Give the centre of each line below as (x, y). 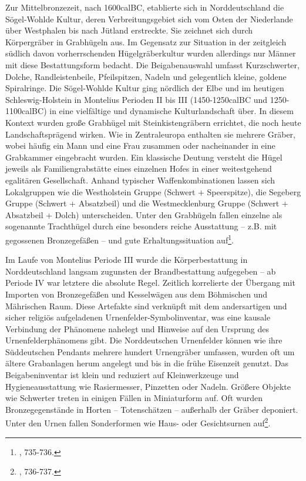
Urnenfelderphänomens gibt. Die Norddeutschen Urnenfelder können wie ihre (144, 340)
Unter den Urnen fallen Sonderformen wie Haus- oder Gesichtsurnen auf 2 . (138, 422)
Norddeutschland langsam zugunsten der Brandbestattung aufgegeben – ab (141, 271)
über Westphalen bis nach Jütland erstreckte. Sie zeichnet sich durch (129, 30)
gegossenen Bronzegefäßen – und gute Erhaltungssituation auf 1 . (120, 239)
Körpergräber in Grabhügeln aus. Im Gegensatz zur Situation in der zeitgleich (146, 41)
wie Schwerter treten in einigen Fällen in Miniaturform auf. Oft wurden (134, 398)
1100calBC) (26, 111)
